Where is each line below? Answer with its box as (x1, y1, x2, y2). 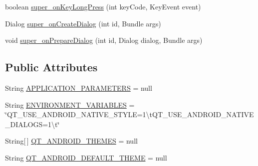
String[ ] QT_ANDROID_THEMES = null (5, 136, 138, 146)
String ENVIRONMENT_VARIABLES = (5, 99, 135, 110)
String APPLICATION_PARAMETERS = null (5, 82, 152, 93)
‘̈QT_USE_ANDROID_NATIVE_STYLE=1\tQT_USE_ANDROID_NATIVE (5, 109, 254, 120)
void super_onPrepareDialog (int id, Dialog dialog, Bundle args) (5, 35, 203, 45)
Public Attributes (5, 59, 98, 75)
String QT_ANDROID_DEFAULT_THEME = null (5, 152, 167, 163)
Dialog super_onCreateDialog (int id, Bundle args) (5, 18, 161, 28)
